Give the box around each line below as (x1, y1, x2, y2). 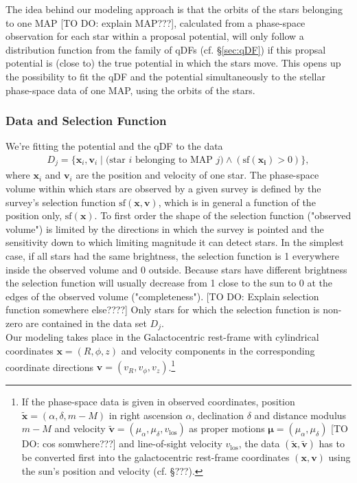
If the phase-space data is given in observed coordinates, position (21, 394, 295, 409)
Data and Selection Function (5, 112, 167, 129)
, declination (192, 407, 244, 422)
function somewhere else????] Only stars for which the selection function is (5, 302, 320, 317)
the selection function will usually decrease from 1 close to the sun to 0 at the (5, 276, 333, 290)
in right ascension (108, 407, 183, 422)
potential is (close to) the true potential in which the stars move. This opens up (5, 56, 341, 70)
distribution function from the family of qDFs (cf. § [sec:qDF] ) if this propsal (5, 42, 326, 56)
